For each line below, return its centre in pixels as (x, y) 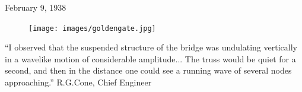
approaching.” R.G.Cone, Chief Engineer (78, 82)
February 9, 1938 (36, 7)
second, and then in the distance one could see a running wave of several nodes (148, 70)
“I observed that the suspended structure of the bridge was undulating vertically (151, 47)
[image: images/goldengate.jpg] (92, 28)
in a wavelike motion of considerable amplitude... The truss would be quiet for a (150, 58)
